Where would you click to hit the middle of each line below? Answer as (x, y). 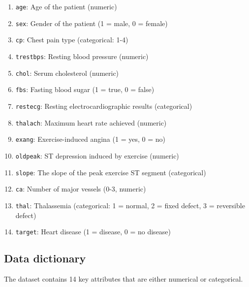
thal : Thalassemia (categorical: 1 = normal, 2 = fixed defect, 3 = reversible (130, 205)
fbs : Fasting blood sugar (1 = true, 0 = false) (85, 89)
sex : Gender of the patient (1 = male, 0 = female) (92, 23)
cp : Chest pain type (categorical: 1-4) (72, 40)
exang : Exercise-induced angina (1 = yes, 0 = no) (90, 139)
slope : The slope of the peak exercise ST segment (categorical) (111, 172)
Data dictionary (45, 258)
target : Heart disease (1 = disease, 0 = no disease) (93, 232)
